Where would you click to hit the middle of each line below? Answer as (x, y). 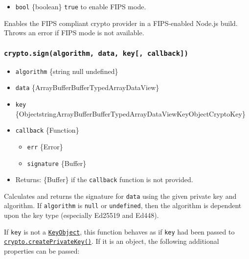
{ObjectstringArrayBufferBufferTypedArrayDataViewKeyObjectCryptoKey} (130, 113)
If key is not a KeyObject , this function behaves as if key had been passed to (119, 231)
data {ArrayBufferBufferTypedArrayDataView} (87, 87)
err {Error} (45, 146)
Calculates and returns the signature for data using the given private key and (120, 196)
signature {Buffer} (57, 163)
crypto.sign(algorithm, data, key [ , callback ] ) (96, 53)
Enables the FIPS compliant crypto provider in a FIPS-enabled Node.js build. (121, 23)
